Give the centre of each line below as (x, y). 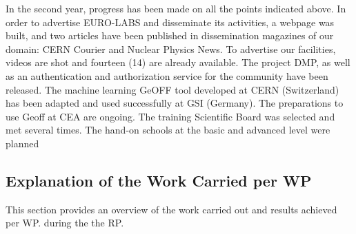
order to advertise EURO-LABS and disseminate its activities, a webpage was (170, 22)
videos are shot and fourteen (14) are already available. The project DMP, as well (178, 62)
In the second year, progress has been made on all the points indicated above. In (176, 8)
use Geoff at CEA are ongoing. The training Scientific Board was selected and (170, 116)
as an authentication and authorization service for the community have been (167, 75)
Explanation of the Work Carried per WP (159, 180)
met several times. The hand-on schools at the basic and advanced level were (168, 130)
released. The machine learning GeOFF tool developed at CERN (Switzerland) (172, 89)
